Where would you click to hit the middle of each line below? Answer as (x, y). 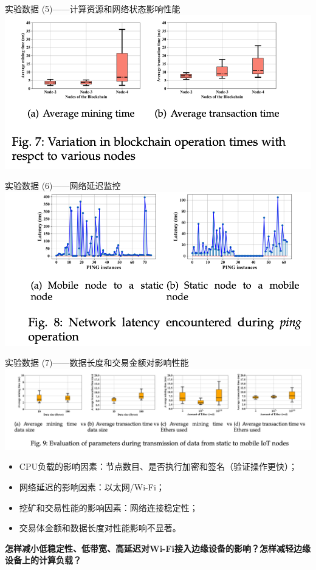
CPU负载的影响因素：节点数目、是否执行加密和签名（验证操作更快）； (158, 466)
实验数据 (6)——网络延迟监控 (63, 186)
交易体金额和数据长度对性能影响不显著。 (100, 528)
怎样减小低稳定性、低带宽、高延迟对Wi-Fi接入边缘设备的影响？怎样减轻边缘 (158, 548)
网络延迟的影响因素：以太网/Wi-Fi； (92, 487)
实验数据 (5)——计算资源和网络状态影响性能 (93, 9)
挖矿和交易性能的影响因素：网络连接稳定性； (108, 507)
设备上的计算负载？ (43, 560)
